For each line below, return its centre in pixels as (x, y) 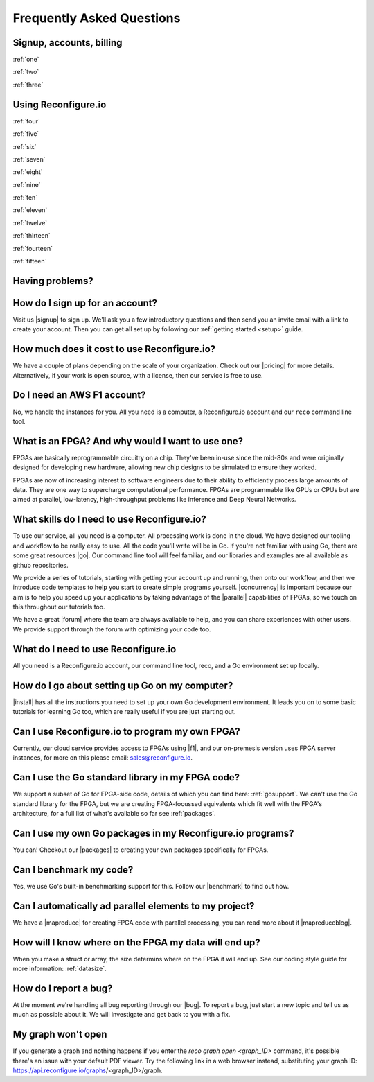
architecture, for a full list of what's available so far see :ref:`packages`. (114, 814)
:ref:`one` (26, 60)
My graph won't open (60, 1035)
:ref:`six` (25, 146)
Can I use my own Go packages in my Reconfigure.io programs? (153, 833)
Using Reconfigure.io (60, 104)
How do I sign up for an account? (85, 303)
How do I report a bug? (63, 988)
